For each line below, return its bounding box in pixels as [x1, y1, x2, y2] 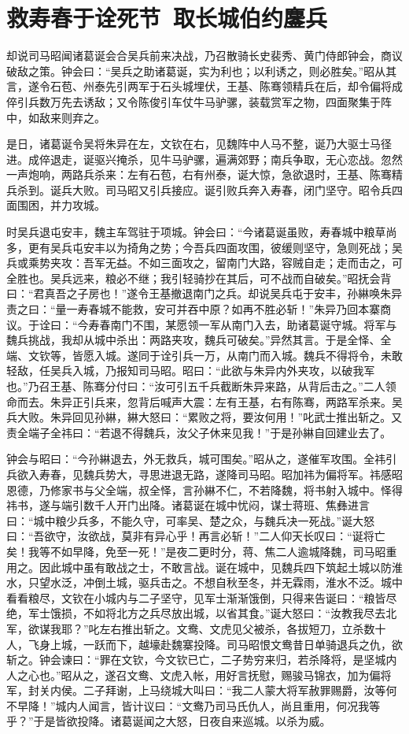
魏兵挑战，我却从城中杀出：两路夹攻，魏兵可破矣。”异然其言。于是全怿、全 [6, 332, 392, 348]
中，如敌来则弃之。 [6, 109, 105, 125]
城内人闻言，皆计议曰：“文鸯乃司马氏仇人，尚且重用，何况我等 [55, 697, 381, 714]
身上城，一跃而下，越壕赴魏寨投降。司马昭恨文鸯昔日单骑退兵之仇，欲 [39, 636, 403, 652]
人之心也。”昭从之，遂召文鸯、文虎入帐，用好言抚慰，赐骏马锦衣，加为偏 [6, 666, 381, 683]
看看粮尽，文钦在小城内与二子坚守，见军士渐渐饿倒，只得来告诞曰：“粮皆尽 [6, 589, 397, 606]
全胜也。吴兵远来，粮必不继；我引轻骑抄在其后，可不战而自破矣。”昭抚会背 [6, 269, 392, 286]
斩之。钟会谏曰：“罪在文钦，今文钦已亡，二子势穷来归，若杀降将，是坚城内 [6, 651, 397, 668]
